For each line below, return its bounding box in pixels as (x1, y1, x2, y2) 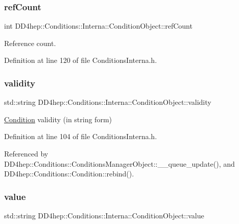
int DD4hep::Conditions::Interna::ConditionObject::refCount (4, 20, 193, 31)
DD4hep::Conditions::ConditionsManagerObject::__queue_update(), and (4, 158, 235, 169)
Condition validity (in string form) (4, 114, 112, 124)
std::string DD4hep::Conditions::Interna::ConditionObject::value (4, 210, 204, 220)
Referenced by (4, 148, 49, 159)
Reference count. (4, 37, 56, 48)
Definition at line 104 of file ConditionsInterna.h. (4, 131, 157, 142)
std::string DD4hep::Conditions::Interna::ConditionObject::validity (4, 97, 211, 107)
